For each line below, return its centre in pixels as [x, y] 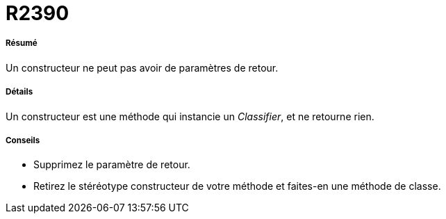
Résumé [22, 43]
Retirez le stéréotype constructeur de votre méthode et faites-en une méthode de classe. [237, 186]
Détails [19, 92]
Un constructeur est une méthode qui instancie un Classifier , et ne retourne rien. [190, 116]
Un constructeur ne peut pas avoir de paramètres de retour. [142, 67]
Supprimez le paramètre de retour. [112, 165]
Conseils [23, 140]
